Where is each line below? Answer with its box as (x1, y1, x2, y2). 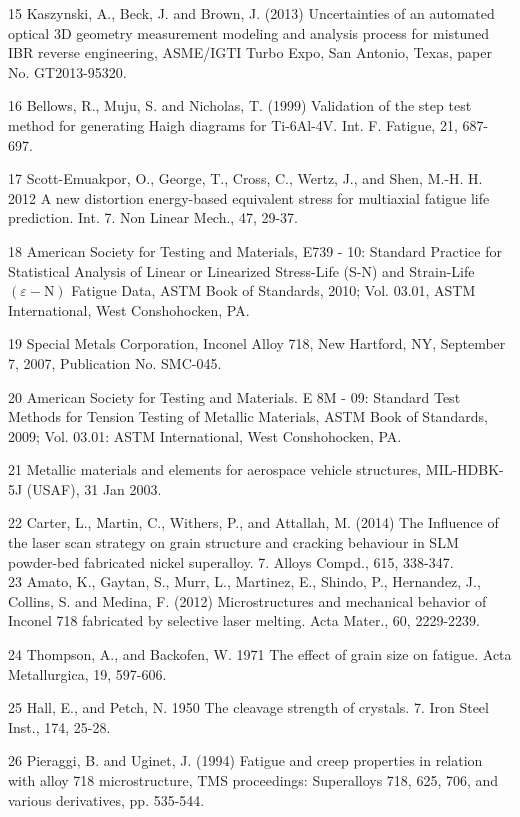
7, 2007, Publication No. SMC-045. (8, 352, 222, 373)
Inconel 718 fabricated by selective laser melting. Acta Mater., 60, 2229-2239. (8, 610, 480, 631)
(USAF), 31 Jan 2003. (26, 478, 162, 499)
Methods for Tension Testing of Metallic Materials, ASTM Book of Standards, (8, 406, 488, 427)
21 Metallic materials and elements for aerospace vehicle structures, (8, 459, 422, 480)
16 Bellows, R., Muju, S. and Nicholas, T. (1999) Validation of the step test (8, 95, 472, 116)
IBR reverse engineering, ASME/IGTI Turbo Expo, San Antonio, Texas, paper (8, 42, 492, 63)
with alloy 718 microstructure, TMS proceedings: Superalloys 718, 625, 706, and (8, 770, 499, 790)
